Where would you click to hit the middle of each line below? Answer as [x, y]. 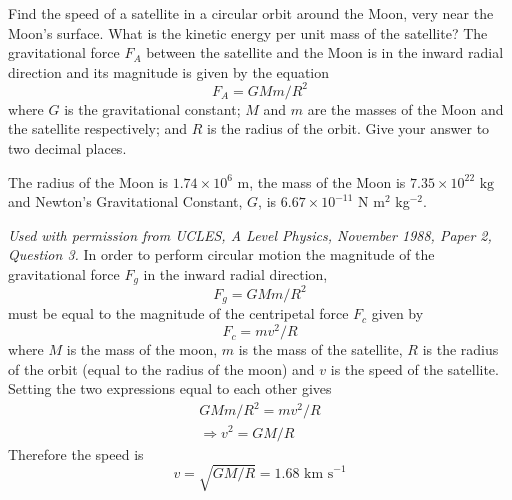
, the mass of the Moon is [327, 181]
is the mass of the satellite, [320, 349]
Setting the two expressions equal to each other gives [170, 388]
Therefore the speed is [76, 453]
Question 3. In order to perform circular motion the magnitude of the [221, 254]
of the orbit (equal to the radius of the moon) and [161, 368]
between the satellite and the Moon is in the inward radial [325, 52]
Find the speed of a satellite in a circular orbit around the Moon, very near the [251, 13]
